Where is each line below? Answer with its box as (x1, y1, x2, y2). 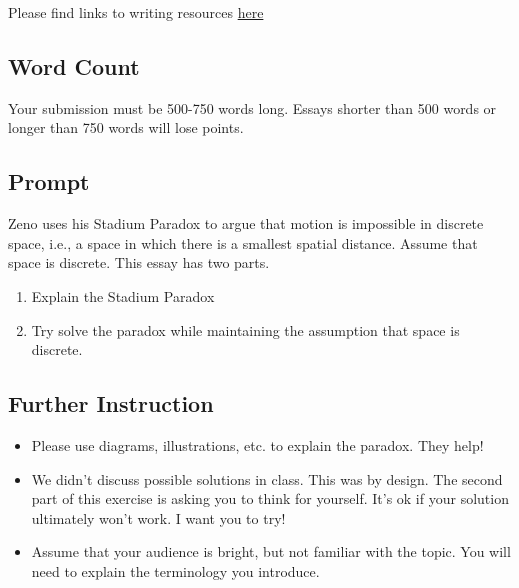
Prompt (8, 166, 90, 197)
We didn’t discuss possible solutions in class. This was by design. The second (31, 468, 503, 489)
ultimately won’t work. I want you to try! (31, 507, 286, 528)
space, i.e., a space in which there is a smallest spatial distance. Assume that (8, 232, 478, 253)
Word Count (8, 50, 140, 81)
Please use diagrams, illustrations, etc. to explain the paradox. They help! (31, 434, 484, 455)
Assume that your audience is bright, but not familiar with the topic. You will (31, 541, 511, 562)
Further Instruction (8, 388, 214, 419)
